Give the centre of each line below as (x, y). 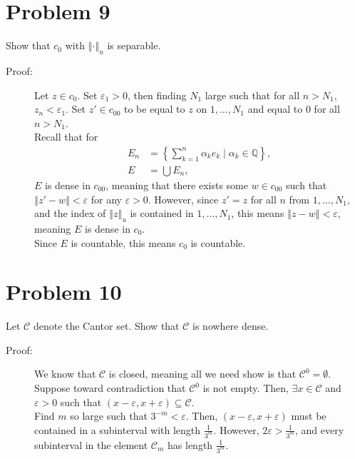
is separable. (134, 45)
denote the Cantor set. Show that (106, 326)
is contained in (162, 213)
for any (106, 199)
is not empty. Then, (246, 388)
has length (190, 444)
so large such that (109, 416)
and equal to (275, 109)
